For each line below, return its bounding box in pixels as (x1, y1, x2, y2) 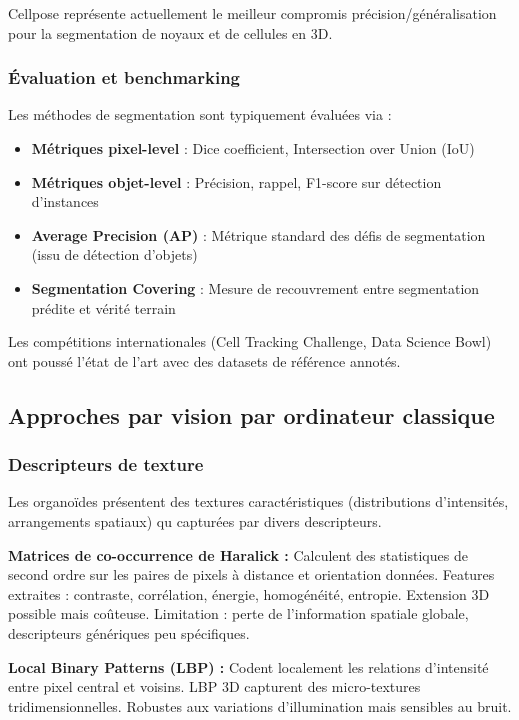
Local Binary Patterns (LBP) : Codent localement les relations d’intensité (8, 656, 489, 677)
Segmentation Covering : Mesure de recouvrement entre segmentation (31, 277, 480, 298)
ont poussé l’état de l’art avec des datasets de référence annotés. (8, 350, 401, 371)
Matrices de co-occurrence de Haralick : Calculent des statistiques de (8, 544, 468, 565)
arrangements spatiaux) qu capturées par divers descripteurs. (8, 510, 382, 531)
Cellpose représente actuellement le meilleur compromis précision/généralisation (8, 3, 497, 23)
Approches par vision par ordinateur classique (8, 399, 495, 430)
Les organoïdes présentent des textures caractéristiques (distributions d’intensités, (8, 491, 509, 512)
